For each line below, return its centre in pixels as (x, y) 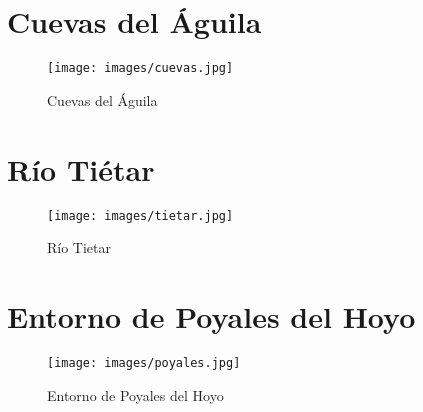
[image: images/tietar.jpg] (140, 215)
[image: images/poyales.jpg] (144, 362)
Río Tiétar (81, 168)
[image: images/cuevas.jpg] (140, 68)
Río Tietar (79, 247)
